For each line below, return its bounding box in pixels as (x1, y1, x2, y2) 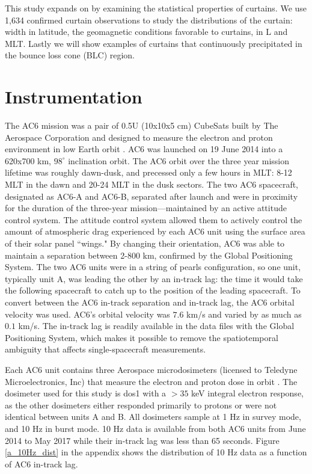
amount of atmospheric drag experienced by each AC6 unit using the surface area (5, 225, 305, 238)
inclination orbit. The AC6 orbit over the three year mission (68, 154, 290, 167)
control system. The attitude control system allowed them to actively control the (5, 213, 302, 226)
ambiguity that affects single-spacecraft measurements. (5, 343, 206, 355)
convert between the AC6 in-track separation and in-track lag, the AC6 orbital (5, 296, 295, 308)
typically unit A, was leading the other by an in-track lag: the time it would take (5, 272, 303, 285)
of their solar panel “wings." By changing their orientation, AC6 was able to (5, 237, 285, 250)
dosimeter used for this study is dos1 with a (5, 387, 167, 399)
